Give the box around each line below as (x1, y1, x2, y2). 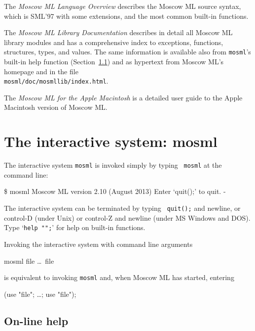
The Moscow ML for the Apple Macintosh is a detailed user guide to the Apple (4, 92, 243, 102)
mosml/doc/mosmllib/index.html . (4, 76, 109, 86)
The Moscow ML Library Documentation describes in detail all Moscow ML (4, 27, 233, 38)
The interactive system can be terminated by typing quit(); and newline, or (4, 203, 241, 213)
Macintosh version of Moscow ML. (4, 102, 108, 112)
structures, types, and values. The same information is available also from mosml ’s (4, 47, 251, 57)
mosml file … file (4, 255, 54, 266)
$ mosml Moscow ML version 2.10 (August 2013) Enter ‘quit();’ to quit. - (4, 186, 226, 196)
